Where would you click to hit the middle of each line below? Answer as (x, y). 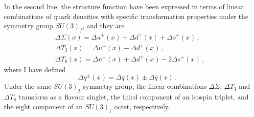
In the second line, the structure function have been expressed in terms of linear (124, 6)
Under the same (28, 86)
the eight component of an (43, 106)
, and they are (104, 26)
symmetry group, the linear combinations (145, 86)
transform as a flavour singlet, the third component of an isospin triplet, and (134, 97)
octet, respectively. (142, 106)
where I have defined (35, 69)
